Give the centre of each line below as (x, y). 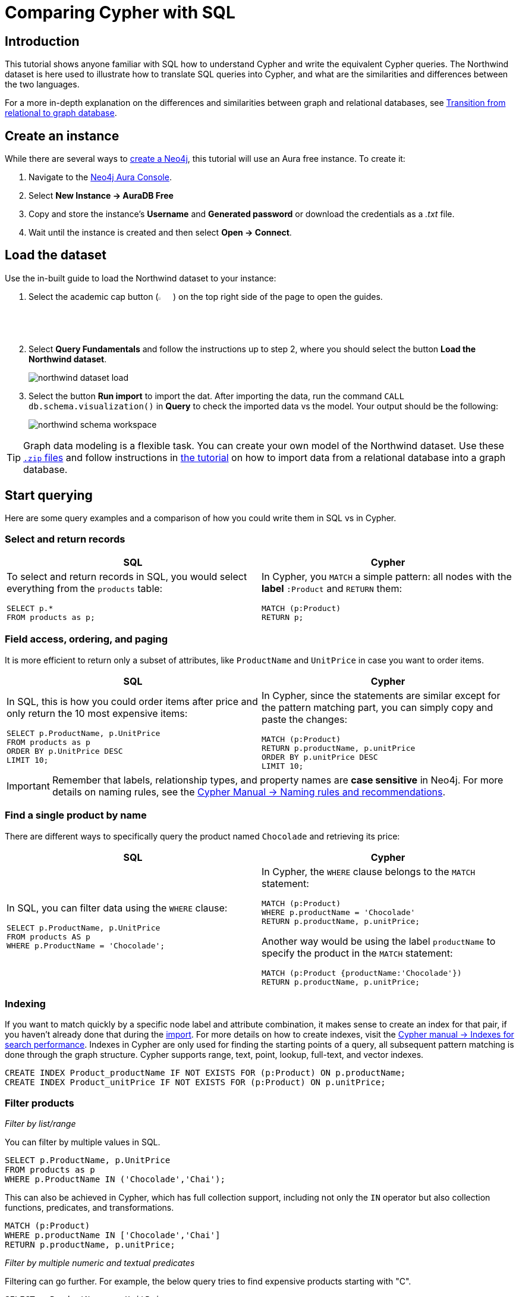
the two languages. (42, 84)
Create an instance (62, 136)
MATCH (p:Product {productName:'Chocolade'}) (362, 973)
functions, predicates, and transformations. (89, 1207)
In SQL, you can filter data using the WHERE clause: (117, 908)
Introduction (42, 41)
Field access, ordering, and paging (86, 639)
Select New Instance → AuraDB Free (101, 196)
